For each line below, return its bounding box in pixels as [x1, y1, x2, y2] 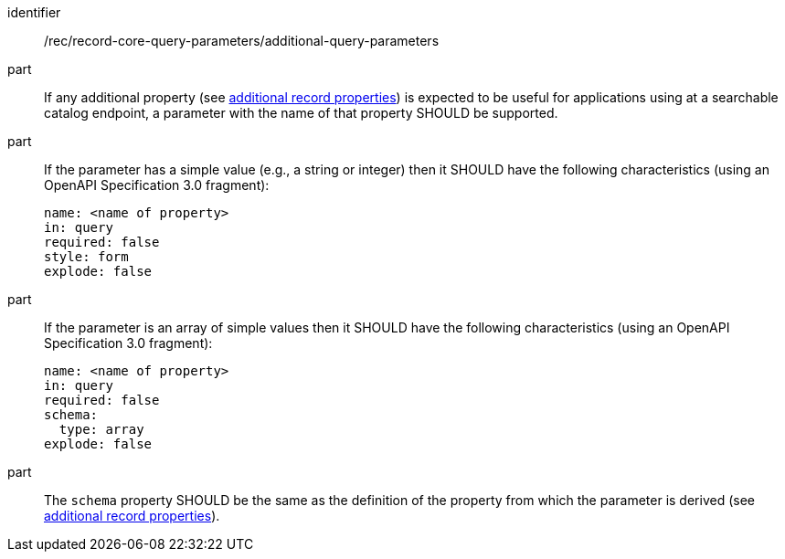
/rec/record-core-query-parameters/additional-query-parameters [44, 33, 440, 48]
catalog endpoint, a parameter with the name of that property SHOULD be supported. [44, 105, 558, 121]
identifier [7, 5, 61, 20]
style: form [44, 249, 129, 264]
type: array [58, 422, 144, 437]
